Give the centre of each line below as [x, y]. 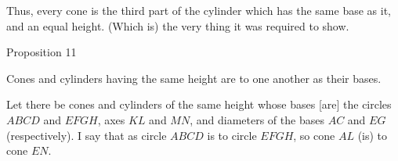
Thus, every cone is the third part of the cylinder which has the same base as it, [199, 10]
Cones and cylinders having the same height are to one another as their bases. [194, 78]
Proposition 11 [42, 52]
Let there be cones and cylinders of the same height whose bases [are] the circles [199, 104]
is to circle [232, 135]
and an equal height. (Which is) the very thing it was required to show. [178, 25]
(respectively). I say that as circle [87, 135]
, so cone [314, 135]
